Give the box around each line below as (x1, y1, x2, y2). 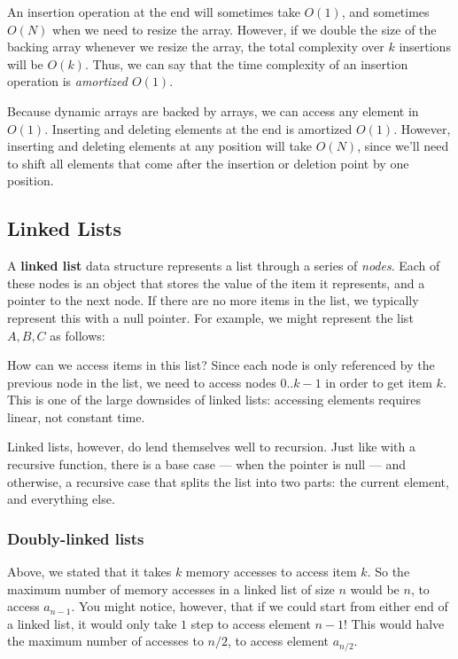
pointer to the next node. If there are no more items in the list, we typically (7, 291, 419, 310)
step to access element (190, 614, 311, 632)
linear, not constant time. (7, 407, 145, 426)
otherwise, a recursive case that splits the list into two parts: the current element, (7, 472, 449, 490)
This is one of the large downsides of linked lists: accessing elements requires (7, 390, 422, 409)
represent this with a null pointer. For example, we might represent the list (7, 308, 414, 326)
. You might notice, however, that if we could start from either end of (71, 597, 448, 616)
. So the (367, 562, 410, 581)
